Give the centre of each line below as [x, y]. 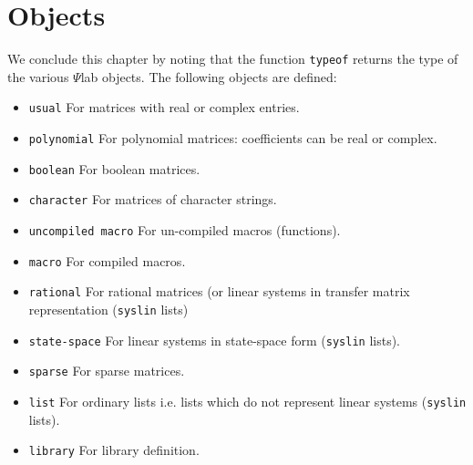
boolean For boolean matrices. [114, 168]
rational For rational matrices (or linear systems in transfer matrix [219, 291]
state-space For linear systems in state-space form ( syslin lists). [214, 340]
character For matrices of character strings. [153, 199]
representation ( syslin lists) [108, 309]
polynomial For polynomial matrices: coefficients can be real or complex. [233, 138]
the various [38, 76]
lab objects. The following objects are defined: [209, 76]
